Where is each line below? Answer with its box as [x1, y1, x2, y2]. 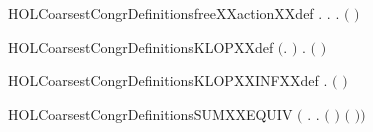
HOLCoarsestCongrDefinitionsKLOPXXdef [8, 36, 274, 57]
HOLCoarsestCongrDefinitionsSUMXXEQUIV [8, 103, 293, 124]
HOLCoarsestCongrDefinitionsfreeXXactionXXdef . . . [8, 3, 340, 23]
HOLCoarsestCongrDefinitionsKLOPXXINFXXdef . [8, 70, 328, 91]
